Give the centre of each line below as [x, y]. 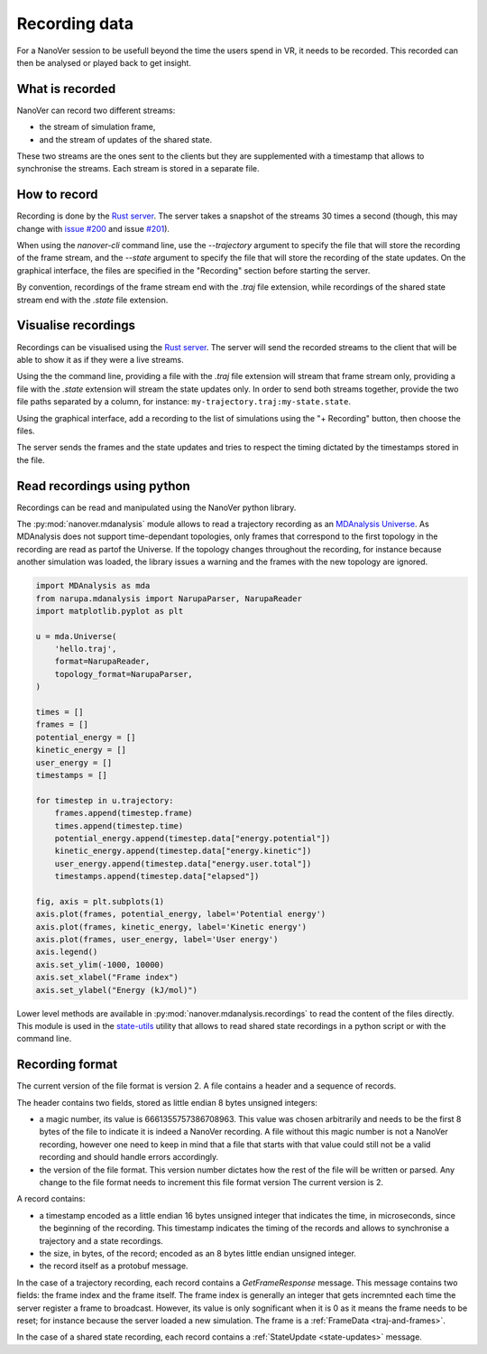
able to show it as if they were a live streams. [100, 359]
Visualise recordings [76, 325]
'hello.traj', [86, 649]
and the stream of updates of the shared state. [125, 139]
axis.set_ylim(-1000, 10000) [100, 964]
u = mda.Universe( [76, 636]
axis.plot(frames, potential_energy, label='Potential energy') [181, 914]
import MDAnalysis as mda [93, 586]
